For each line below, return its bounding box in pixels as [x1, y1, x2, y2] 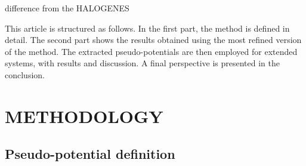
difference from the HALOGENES [5, 2, 129, 14]
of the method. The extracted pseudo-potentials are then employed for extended [5, 45, 298, 57]
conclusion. [5, 68, 45, 81]
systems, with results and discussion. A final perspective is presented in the [5, 57, 280, 69]
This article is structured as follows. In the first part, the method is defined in [5, 21, 290, 34]
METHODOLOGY [5, 103, 163, 128]
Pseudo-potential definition [5, 145, 175, 163]
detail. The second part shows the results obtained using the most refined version [5, 33, 302, 46]
